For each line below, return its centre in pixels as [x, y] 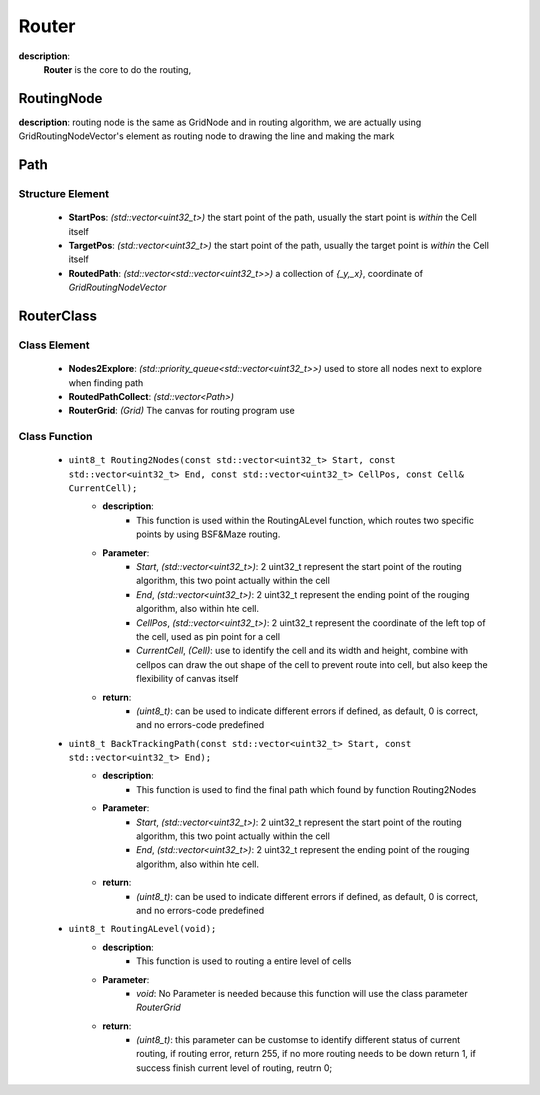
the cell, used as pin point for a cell [208, 636]
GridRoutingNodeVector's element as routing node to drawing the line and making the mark [206, 136]
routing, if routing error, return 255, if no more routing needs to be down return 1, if [306, 1054]
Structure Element [64, 194]
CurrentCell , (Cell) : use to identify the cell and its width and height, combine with [302, 651]
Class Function [55, 437]
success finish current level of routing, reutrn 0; [234, 1067]
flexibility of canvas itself [187, 679]
